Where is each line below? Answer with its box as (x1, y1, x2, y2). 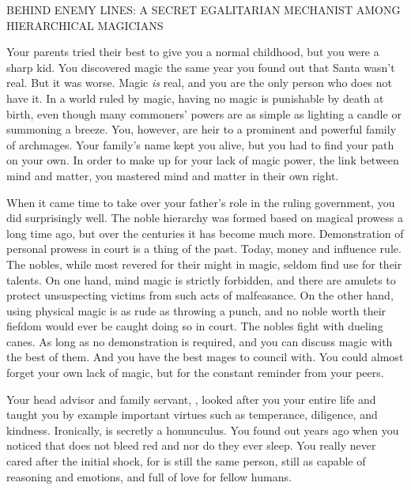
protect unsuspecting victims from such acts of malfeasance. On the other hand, (6, 287, 394, 303)
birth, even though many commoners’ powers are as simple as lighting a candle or (6, 105, 402, 122)
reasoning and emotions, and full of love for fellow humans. (6, 468, 292, 484)
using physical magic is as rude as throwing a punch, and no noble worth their (6, 302, 386, 318)
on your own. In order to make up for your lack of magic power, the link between (6, 152, 399, 168)
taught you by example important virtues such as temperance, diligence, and (6, 406, 378, 423)
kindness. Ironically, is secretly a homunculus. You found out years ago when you (6, 421, 399, 438)
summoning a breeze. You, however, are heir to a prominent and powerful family (6, 121, 397, 138)
